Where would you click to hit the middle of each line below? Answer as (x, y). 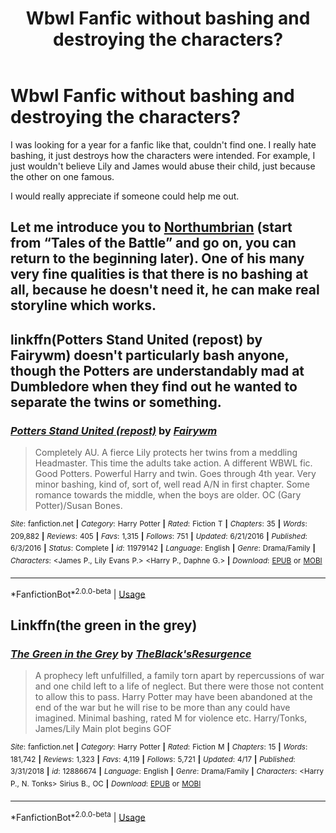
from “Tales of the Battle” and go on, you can (153, 243)
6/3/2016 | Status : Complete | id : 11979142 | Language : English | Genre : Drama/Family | (163, 548)
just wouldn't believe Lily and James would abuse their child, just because (163, 166)
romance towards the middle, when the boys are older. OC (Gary (168, 495)
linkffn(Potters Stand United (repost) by (136, 339)
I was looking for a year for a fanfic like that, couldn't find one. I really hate (163, 144)
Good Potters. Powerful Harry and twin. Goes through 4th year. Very (175, 474)
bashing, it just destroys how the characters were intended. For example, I (163, 155)
